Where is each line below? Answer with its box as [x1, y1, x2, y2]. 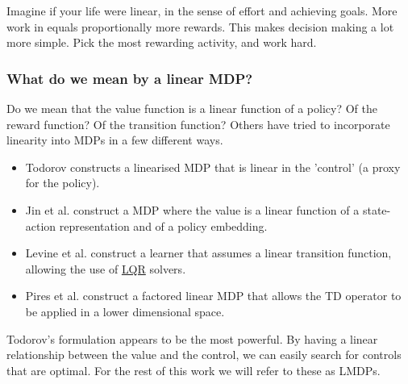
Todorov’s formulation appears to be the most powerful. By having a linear [6, 330, 378, 347]
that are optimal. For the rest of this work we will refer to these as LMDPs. [6, 361, 381, 378]
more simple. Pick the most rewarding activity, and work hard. [6, 34, 317, 51]
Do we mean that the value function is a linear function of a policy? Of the [6, 100, 377, 116]
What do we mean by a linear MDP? [6, 68, 253, 88]
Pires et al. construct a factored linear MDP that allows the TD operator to [25, 287, 402, 304]
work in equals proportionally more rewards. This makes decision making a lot [6, 18, 394, 35]
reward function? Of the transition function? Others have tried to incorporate [6, 115, 390, 132]
